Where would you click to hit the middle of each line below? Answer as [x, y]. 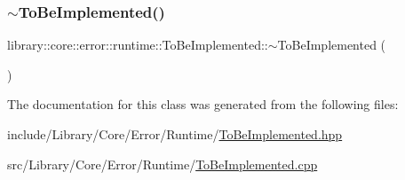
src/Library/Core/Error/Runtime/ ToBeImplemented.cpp [163, 164]
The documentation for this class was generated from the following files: [203, 104]
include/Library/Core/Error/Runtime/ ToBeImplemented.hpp [175, 134]
